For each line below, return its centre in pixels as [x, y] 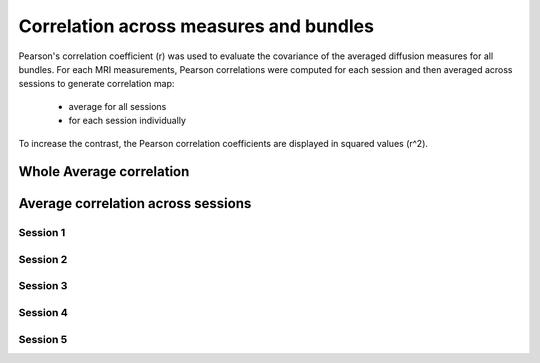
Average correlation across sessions [135, 203]
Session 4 [43, 312]
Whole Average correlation [104, 171]
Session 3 [43, 286]
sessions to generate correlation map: [96, 84]
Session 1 [42, 233]
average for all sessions [117, 106]
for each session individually [127, 121]
